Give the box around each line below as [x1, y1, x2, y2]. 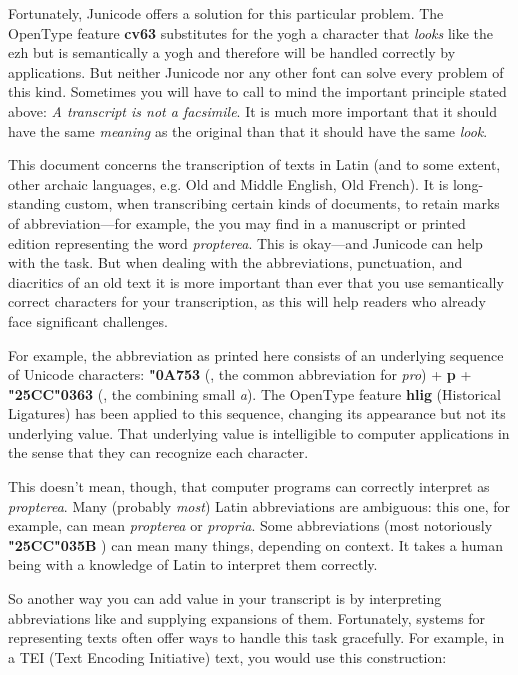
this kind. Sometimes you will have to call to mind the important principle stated [8, 81, 507, 102]
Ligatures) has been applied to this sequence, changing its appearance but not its [8, 403, 506, 424]
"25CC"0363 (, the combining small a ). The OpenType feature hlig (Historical [8, 383, 501, 404]
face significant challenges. [8, 310, 168, 331]
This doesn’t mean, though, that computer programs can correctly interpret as [8, 476, 490, 497]
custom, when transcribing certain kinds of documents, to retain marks [64, 193, 500, 214]
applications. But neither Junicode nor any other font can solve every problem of [8, 61, 504, 82]
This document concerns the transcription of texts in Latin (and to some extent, [8, 154, 501, 175]
